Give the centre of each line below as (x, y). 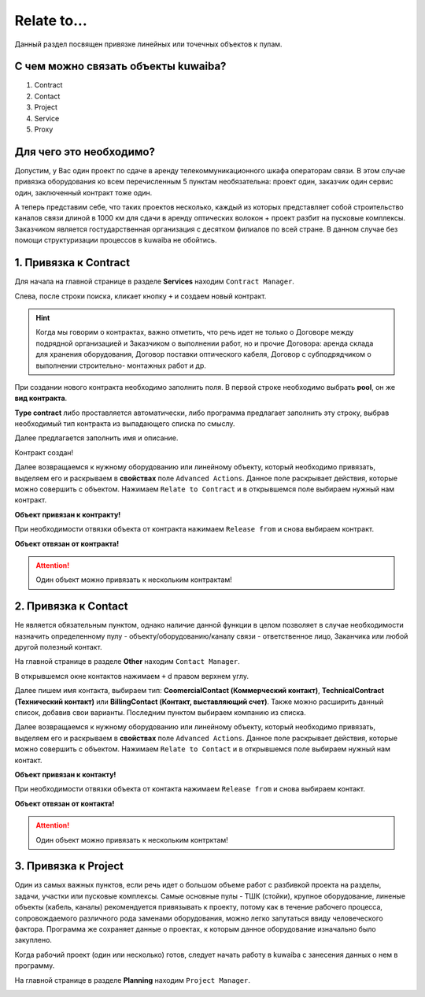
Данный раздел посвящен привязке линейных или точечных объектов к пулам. (148, 44)
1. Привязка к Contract (72, 263)
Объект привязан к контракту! (68, 514)
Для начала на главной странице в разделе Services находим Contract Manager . (155, 282)
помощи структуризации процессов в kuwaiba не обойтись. (116, 240)
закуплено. (33, 940)
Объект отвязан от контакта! (65, 803)
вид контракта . (41, 398)
